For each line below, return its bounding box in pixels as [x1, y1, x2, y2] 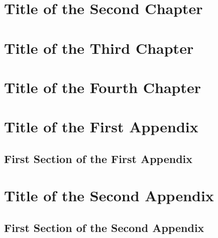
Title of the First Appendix [4, 116, 198, 137]
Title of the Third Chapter [4, 37, 194, 58]
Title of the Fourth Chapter [4, 76, 201, 97]
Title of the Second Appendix [4, 185, 214, 206]
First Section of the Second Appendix [4, 220, 204, 235]
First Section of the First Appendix [4, 150, 192, 166]
